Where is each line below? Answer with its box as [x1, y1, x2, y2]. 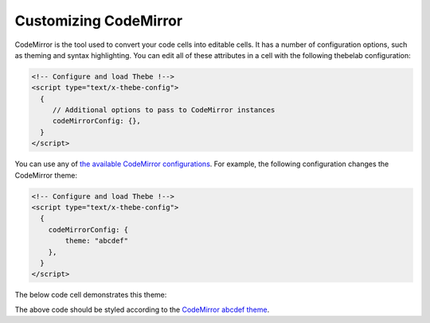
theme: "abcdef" [64, 236, 129, 246]
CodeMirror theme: [14, 170, 78, 180]
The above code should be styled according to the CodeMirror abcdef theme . [14, 305, 270, 314]
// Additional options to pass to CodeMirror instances [52, 106, 276, 115]
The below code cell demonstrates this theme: [14, 290, 167, 300]
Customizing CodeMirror [14, 12, 183, 29]
